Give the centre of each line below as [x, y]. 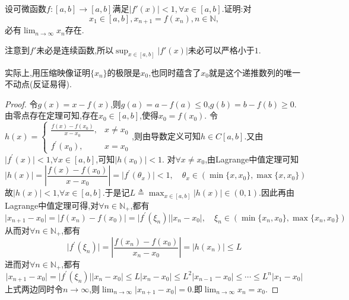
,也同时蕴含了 [175, 72]
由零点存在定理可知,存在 [52, 115]
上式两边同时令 [34, 288]
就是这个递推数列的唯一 [254, 72]
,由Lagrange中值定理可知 [252, 159]
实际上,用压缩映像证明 [47, 72]
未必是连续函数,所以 [75, 50]
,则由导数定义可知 [166, 136]
